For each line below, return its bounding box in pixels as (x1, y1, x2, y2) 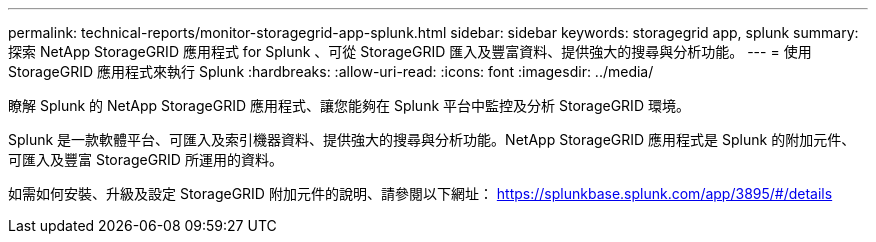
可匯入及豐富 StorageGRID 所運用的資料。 (8, 151, 283, 168)
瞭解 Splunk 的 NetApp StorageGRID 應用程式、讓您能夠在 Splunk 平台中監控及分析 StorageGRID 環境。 (8, 97, 690, 114)
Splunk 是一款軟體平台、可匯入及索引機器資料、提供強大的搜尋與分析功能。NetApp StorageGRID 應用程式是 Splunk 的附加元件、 (8, 131, 856, 148)
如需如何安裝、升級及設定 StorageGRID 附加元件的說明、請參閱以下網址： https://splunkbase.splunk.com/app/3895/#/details (8, 185, 833, 202)
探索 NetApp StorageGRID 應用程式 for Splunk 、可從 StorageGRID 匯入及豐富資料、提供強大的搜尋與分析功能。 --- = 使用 (8, 43, 812, 60)
